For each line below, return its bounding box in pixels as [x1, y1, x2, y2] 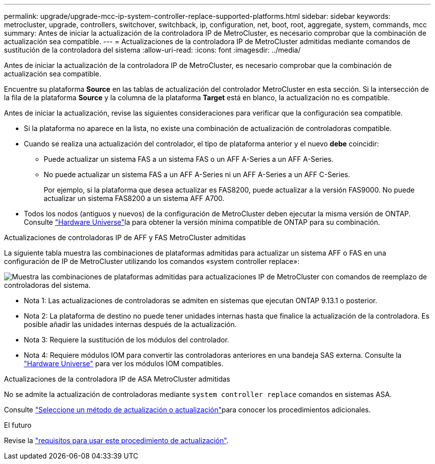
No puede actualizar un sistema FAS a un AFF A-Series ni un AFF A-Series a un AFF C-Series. [44, 170, 350, 179]
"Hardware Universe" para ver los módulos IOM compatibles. [24, 359, 223, 368]
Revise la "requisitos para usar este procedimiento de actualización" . [4, 436, 229, 445]
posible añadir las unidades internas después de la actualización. [24, 320, 237, 329]
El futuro [4, 421, 32, 429]
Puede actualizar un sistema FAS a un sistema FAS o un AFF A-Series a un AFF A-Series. [44, 155, 334, 163]
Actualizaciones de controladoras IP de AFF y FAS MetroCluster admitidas [4, 233, 246, 242]
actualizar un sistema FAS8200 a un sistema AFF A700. [44, 194, 224, 202]
